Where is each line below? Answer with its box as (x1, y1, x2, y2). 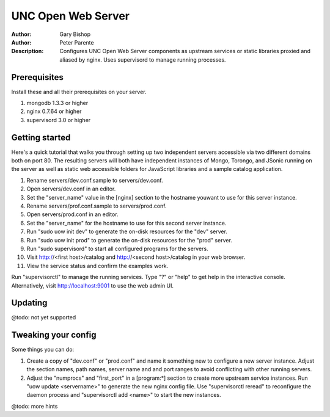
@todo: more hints (11, 402, 58, 410)
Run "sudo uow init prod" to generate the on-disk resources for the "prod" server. (26, 236, 232, 244)
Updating (11, 298, 48, 308)
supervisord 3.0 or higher (26, 116, 91, 123)
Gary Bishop (59, 31, 91, 38)
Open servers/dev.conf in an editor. (26, 185, 116, 192)
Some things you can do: (11, 346, 75, 354)
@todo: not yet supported (11, 314, 76, 321)
